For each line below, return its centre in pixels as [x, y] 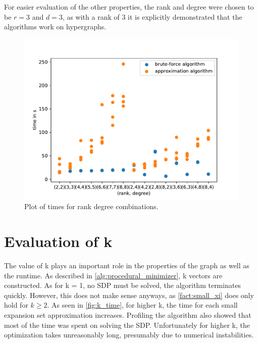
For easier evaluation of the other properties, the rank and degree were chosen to [129, 7]
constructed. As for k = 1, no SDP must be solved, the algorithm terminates [123, 285]
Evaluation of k [58, 241]
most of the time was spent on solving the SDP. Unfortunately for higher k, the [127, 325]
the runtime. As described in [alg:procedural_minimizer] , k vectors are [113, 275]
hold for [16, 305]
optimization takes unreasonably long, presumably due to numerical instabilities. [129, 335]
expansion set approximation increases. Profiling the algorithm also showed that [128, 315]
